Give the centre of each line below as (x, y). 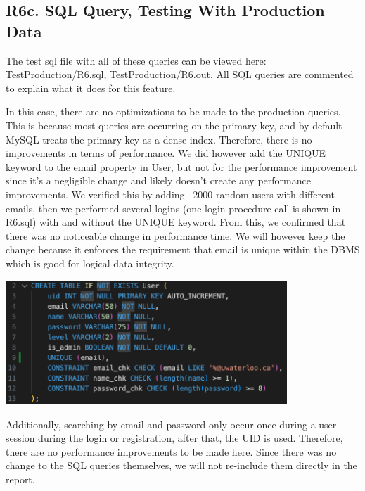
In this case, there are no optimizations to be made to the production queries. (173, 111)
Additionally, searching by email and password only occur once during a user (171, 424)
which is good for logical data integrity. (90, 263)
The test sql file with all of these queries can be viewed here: (136, 60)
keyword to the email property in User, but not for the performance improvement (181, 166)
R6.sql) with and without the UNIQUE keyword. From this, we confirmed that (176, 222)
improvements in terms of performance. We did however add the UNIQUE (166, 153)
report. (20, 479)
